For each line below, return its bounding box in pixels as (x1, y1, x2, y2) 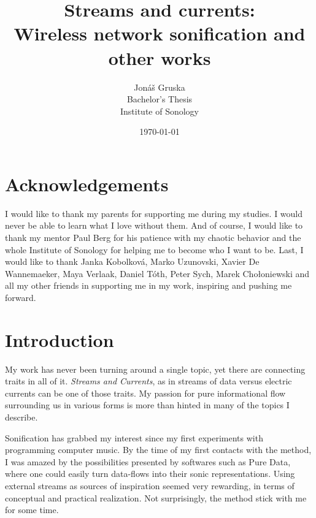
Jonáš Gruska (134, 80, 185, 93)
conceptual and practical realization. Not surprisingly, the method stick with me (5, 491, 307, 504)
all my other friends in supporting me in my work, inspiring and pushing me (5, 279, 292, 292)
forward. (5, 291, 36, 303)
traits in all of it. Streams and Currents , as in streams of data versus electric (5, 375, 292, 387)
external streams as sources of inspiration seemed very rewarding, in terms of (5, 479, 295, 492)
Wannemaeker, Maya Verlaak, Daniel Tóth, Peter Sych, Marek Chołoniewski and (5, 267, 310, 280)
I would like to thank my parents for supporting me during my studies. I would (5, 207, 303, 219)
